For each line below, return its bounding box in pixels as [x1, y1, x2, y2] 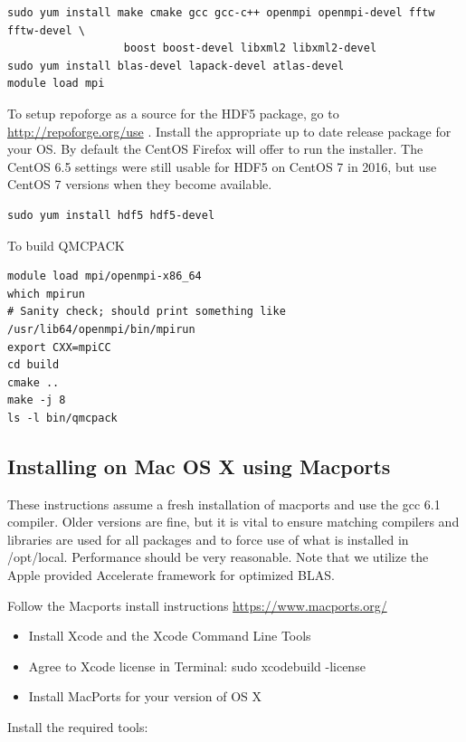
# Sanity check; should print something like [7, 305, 286, 319]
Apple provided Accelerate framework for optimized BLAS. [7, 566, 335, 585]
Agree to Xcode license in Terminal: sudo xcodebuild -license [28, 656, 366, 675]
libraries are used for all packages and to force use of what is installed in [7, 529, 409, 548]
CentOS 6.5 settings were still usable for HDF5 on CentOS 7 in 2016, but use [7, 157, 437, 176]
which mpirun [7, 287, 85, 300]
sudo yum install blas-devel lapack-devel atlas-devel [7, 59, 345, 72]
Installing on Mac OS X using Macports [7, 452, 391, 480]
